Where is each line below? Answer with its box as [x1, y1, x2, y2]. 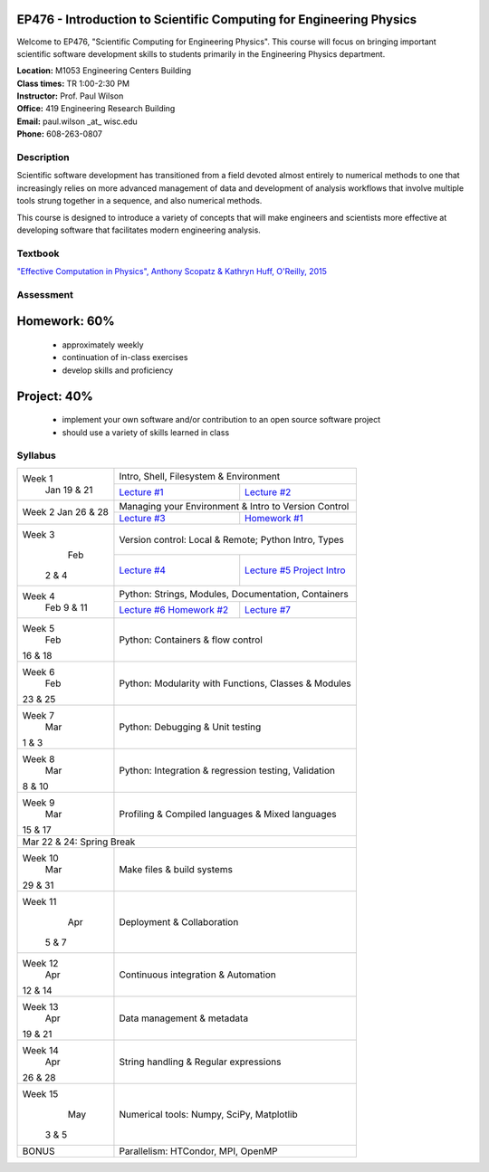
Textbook [16, 247, 60, 260]
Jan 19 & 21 [44, 483, 93, 496]
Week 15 [22, 1087, 59, 1100]
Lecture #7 [244, 604, 292, 616]
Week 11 [22, 895, 57, 908]
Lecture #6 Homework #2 [119, 604, 229, 616]
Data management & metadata [119, 1012, 249, 1024]
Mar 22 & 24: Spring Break [22, 835, 136, 848]
